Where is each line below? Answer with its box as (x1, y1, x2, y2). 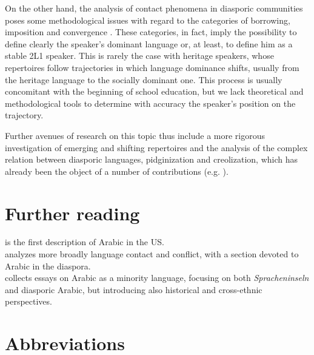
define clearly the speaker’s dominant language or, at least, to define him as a (5, 37, 293, 50)
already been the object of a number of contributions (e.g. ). (5, 164, 229, 177)
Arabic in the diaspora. (5, 259, 91, 272)
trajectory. (5, 109, 44, 121)
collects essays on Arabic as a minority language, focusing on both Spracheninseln (5, 271, 309, 284)
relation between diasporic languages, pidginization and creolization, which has (5, 153, 298, 166)
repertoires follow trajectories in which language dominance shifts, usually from (5, 61, 299, 73)
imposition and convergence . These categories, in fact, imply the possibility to (5, 25, 297, 38)
